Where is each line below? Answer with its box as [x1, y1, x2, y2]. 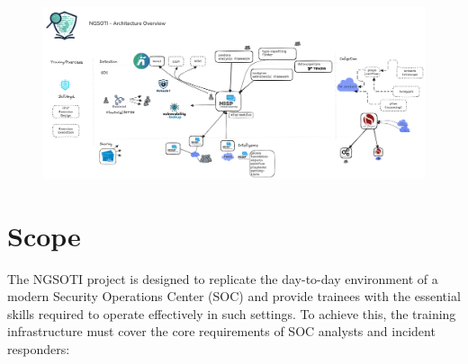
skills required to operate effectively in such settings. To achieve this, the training [7, 304, 456, 323]
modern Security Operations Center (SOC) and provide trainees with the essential [7, 287, 461, 306]
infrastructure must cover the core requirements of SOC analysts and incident [7, 322, 436, 341]
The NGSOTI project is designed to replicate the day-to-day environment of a [7, 269, 438, 288]
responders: [7, 339, 70, 358]
